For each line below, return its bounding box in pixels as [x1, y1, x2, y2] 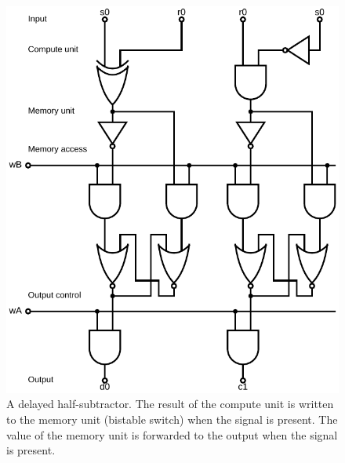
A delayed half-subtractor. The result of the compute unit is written [6, 396, 334, 412]
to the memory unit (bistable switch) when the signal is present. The [6, 411, 338, 428]
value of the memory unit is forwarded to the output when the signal [6, 426, 338, 443]
